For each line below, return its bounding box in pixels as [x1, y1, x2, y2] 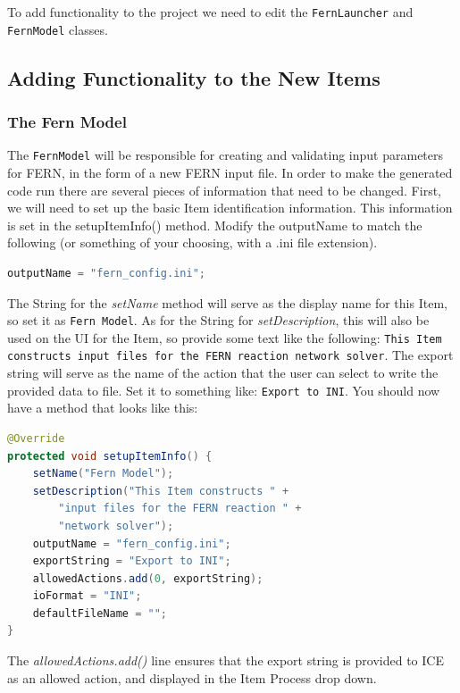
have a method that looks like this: [7, 398, 198, 417]
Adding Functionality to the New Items [7, 63, 381, 91]
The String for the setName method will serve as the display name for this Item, [7, 293, 447, 312]
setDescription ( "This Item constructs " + [32, 484, 289, 497]
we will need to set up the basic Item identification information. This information [7, 198, 453, 217]
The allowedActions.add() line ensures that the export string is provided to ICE [7, 651, 444, 670]
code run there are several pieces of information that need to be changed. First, [7, 180, 441, 199]
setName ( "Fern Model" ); [32, 467, 174, 480]
